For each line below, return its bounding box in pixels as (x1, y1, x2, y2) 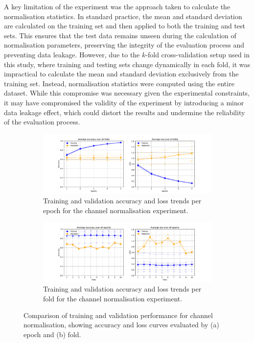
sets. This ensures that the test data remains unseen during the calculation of (4, 30, 236, 40)
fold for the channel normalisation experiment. (43, 293, 183, 303)
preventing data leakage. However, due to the (4, 49, 140, 59)
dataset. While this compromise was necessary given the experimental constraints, (4, 88, 250, 98)
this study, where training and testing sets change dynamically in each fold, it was (4, 59, 250, 69)
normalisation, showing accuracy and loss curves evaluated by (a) (23, 319, 219, 330)
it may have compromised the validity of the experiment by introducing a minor (4, 97, 244, 107)
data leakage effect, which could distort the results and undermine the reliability (4, 107, 245, 117)
